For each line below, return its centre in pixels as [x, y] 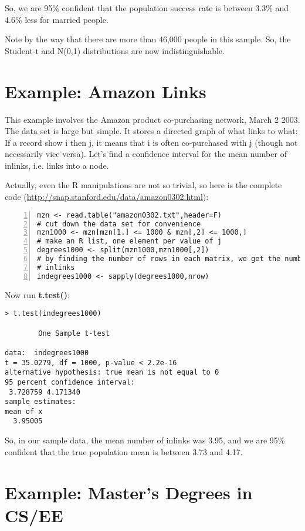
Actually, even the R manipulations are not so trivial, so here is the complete [143, 185]
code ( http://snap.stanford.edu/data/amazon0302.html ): [107, 197]
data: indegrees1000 [47, 353]
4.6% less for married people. [57, 19]
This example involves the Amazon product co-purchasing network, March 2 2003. [152, 119]
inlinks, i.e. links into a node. [57, 165]
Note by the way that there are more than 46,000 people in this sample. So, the [148, 39]
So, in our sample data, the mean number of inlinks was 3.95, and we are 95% [145, 440]
